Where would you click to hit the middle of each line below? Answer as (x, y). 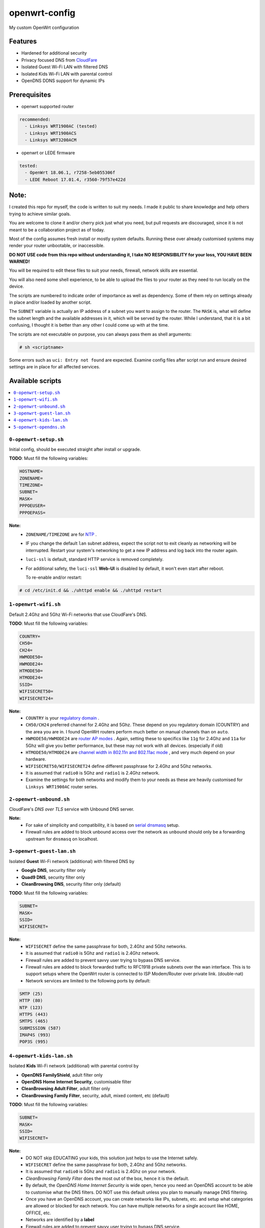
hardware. (36, 759)
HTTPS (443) (34, 1014)
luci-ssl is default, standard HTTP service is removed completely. (95, 559)
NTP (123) (31, 1007)
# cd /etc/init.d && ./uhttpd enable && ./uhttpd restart (91, 590)
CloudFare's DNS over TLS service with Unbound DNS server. (72, 809)
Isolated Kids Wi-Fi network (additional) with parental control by (74, 1066)
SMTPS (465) (34, 1021)
